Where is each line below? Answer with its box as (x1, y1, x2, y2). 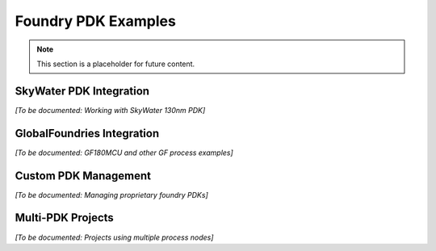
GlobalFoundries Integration (15, 126, 160, 140)
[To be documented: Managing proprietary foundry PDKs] (15, 190, 209, 199)
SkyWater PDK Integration (15, 84, 149, 98)
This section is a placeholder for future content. (36, 59, 195, 69)
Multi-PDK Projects (15, 211, 115, 225)
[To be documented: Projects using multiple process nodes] (15, 232, 214, 242)
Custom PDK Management (15, 169, 151, 182)
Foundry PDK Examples (15, 12, 177, 30)
